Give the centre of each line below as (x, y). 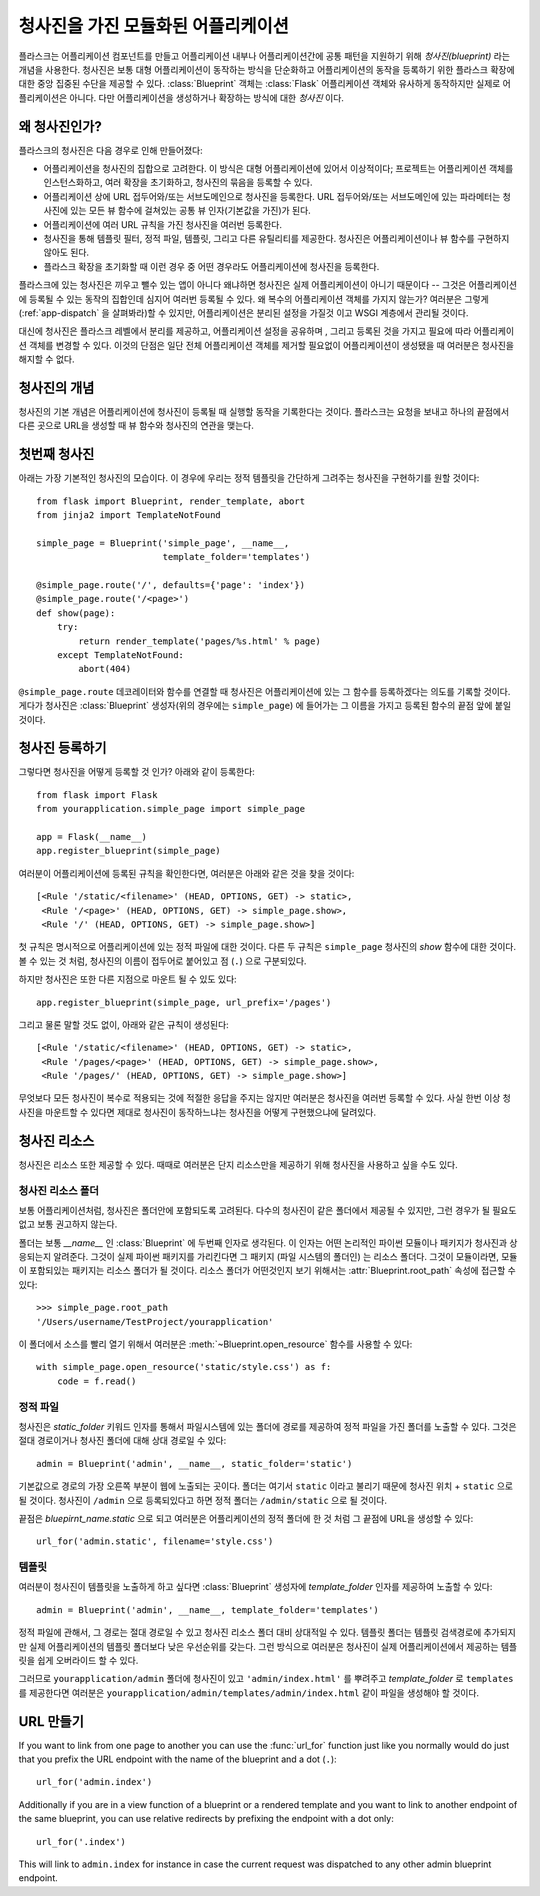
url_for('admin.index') (94, 1782)
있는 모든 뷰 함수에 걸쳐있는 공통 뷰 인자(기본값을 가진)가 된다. (191, 211)
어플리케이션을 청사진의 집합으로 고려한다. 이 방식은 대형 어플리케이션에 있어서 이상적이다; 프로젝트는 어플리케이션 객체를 (278, 169)
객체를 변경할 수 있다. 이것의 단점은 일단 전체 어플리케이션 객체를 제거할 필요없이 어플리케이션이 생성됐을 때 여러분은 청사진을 (271, 345)
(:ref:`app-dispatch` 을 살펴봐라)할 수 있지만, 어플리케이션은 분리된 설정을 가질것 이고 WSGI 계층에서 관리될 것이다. (243, 312)
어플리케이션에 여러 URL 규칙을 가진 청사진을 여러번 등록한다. (162, 224)
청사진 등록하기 (62, 748)
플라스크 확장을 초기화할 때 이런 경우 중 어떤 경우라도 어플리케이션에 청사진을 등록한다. (211, 266)
